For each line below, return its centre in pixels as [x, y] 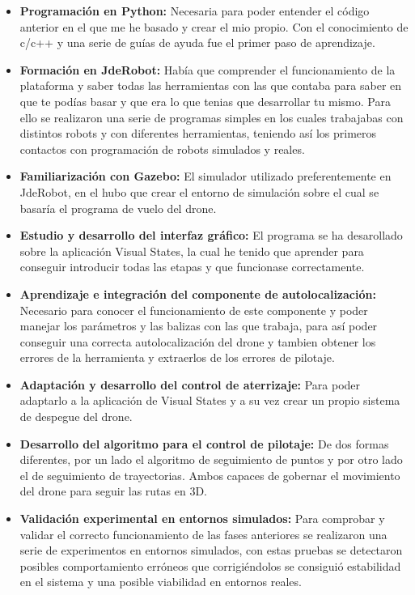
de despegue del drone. [76, 416]
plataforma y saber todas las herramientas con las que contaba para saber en [211, 85]
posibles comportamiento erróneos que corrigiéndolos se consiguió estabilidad [210, 565]
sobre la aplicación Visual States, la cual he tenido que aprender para [192, 251]
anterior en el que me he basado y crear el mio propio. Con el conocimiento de [214, 26]
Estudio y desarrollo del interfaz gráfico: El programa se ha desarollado [211, 235]
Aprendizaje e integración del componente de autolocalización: [198, 293]
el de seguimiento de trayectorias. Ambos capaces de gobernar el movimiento [210, 475]
